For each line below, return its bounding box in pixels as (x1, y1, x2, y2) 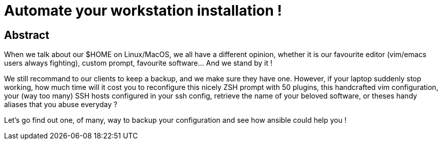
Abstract (4, 28, 49, 41)
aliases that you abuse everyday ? (4, 100, 117, 109)
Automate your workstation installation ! (4, 2, 282, 19)
